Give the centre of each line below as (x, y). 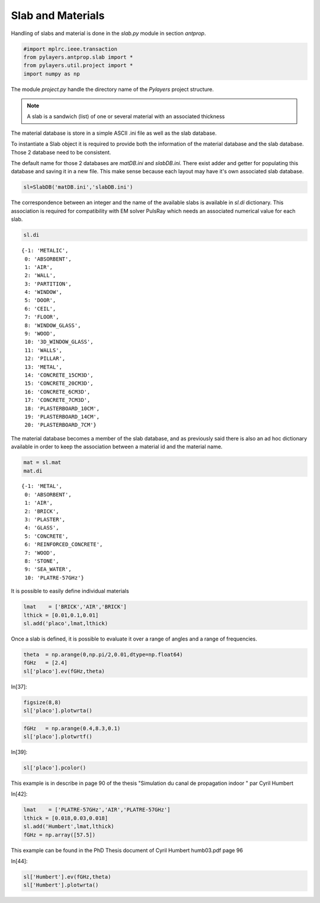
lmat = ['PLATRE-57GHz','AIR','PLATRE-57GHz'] (97, 810)
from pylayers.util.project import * (78, 66)
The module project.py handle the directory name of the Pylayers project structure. (112, 89)
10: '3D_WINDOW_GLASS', (59, 342)
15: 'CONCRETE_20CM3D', (59, 384)
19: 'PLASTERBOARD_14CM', (62, 416)
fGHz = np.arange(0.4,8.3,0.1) (72, 728)
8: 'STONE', (42, 561)
